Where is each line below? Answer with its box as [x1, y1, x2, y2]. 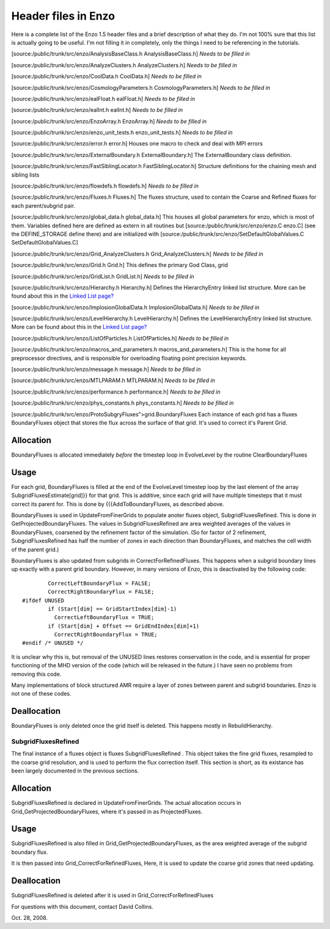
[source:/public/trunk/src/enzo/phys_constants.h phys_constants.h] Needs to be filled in [11, 399, 234, 406]
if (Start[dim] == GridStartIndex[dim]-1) [48, 605, 177, 612]
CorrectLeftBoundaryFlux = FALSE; [48, 579, 152, 587]
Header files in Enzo [11, 9, 116, 23]
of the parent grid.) [11, 546, 59, 553]
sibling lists [11, 171, 40, 178]
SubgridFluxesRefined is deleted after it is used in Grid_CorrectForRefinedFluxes [11, 892, 214, 899]
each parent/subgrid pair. [11, 202, 76, 209]
